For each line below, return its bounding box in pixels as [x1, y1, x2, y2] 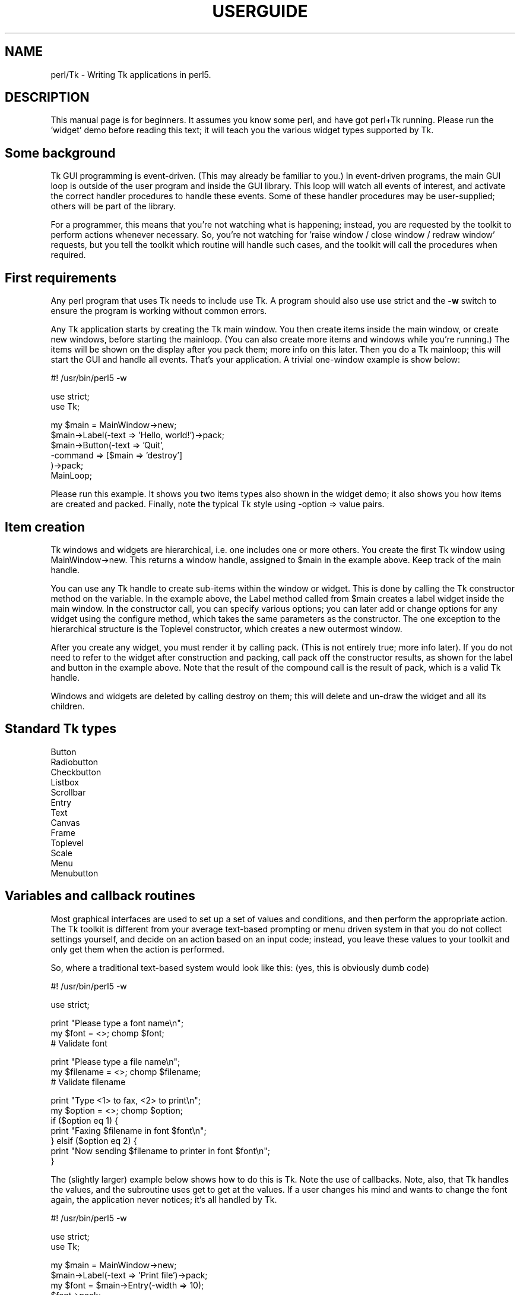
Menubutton [50, 867, 99, 878]
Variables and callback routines [5, 888, 195, 904]
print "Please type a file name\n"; [50, 1056, 180, 1067]
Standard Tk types [5, 721, 116, 737]
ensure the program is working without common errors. [50, 306, 267, 316]
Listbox [50, 777, 79, 787]
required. [50, 250, 86, 260]
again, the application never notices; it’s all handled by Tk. [50, 1194, 277, 1205]
